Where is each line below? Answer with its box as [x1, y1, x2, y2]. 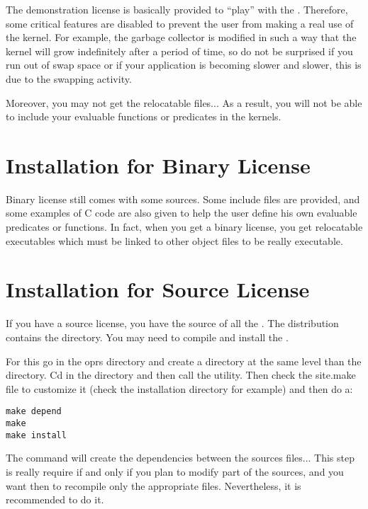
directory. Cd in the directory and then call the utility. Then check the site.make [6, 367, 356, 382]
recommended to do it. [6, 492, 104, 507]
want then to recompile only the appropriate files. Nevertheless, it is [6, 478, 301, 493]
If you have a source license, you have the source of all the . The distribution [6, 316, 339, 331]
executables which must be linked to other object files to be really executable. [6, 233, 343, 248]
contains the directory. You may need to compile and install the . [6, 329, 289, 344]
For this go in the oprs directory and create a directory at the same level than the [6, 353, 362, 368]
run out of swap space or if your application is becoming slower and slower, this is [6, 57, 362, 72]
